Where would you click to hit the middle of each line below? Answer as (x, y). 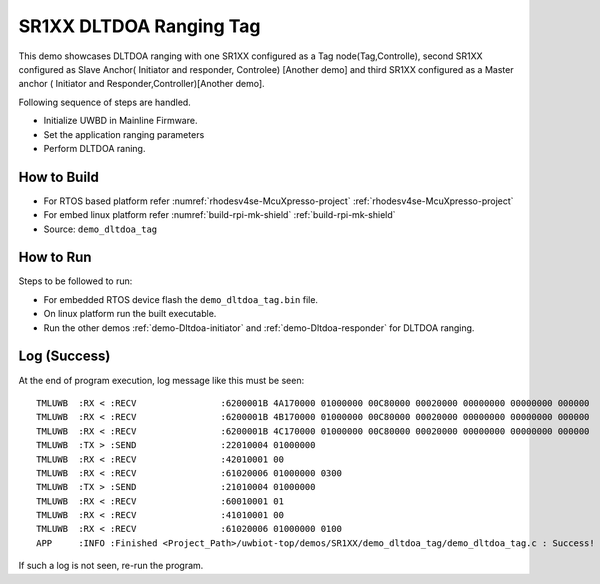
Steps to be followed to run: (75, 281)
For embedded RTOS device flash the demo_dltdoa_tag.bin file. (181, 299)
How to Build (59, 176)
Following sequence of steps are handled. (105, 102)
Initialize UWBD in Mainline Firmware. (120, 121)
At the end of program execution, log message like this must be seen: (161, 380)
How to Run (55, 257)
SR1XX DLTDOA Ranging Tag (139, 26)
